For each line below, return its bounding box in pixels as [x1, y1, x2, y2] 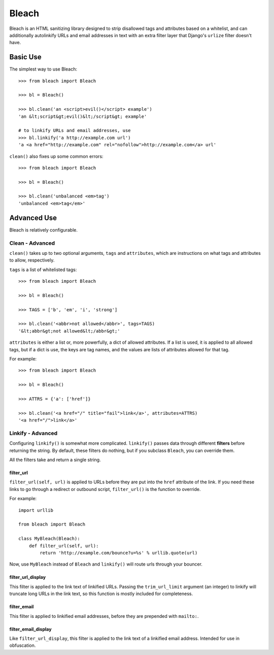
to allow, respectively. [9, 257, 55, 264]
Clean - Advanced [9, 239, 55, 246]
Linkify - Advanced [9, 430, 58, 437]
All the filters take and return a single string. [9, 457, 101, 463]
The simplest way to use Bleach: [9, 66, 77, 72]
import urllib [18, 507, 53, 513]
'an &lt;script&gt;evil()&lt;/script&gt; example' [18, 113, 147, 119]
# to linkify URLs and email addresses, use [18, 127, 131, 134]
